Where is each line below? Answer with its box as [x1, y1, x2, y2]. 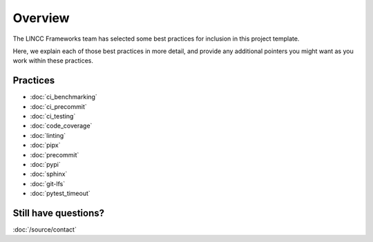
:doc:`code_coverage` [30, 121, 93, 130]
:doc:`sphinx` [30, 170, 68, 179]
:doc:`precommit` [30, 150, 79, 159]
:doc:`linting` [30, 131, 66, 139]
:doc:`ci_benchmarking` [30, 93, 98, 101]
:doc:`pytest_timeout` [30, 190, 91, 198]
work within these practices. [12, 57, 93, 65]
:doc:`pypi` [30, 160, 61, 168]
